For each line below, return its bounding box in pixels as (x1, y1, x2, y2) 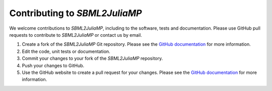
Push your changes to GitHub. (22, 62, 85, 68)
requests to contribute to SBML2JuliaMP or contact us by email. (9, 32, 142, 38)
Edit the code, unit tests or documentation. (22, 48, 110, 54)
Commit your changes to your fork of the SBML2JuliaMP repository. (22, 55, 163, 61)
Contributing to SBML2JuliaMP (9, 8, 142, 19)
